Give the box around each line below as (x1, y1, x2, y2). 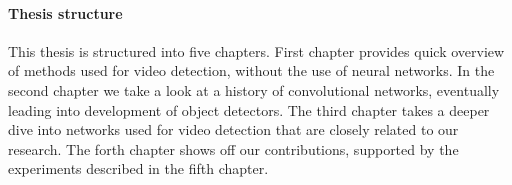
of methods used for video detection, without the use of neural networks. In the (8, 60, 495, 81)
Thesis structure (8, 2, 123, 23)
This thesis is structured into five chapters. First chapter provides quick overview (8, 40, 505, 61)
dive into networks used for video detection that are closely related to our (8, 119, 459, 140)
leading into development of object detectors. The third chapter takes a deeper (8, 99, 490, 120)
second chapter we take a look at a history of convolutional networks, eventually (8, 79, 500, 100)
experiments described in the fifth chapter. (8, 158, 269, 179)
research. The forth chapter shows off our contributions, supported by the (8, 138, 459, 159)
